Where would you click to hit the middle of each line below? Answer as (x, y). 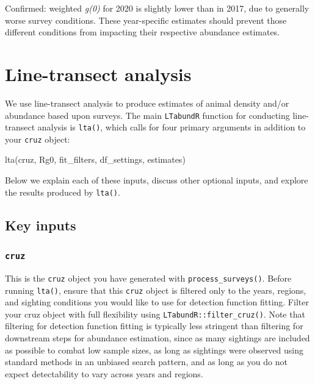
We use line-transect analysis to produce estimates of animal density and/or (147, 103)
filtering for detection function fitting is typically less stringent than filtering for (154, 326)
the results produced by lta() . (63, 192)
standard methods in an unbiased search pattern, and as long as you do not (146, 362)
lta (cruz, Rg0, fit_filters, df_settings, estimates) (95, 159)
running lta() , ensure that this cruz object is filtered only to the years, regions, (156, 290)
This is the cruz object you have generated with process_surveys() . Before (148, 278)
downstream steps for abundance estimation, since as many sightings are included (157, 338)
